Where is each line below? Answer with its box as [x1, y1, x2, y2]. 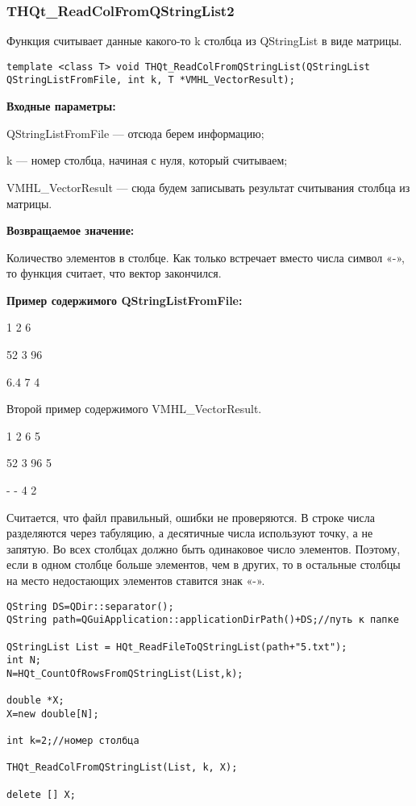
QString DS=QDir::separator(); [6, 600, 174, 612]
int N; [6, 654, 41, 666]
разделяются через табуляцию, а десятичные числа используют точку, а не [6, 524, 373, 541]
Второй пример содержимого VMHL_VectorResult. [6, 400, 262, 417]
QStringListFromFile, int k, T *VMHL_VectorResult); [6, 74, 295, 86]
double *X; [6, 695, 64, 707]
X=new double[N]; [6, 708, 99, 720]
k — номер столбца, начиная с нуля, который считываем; [6, 152, 288, 169]
